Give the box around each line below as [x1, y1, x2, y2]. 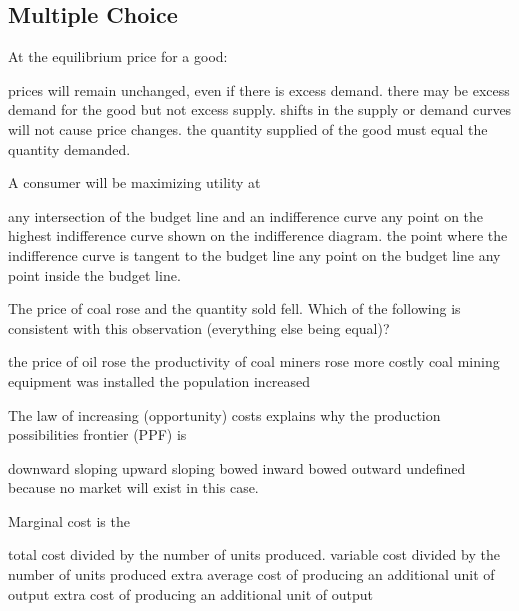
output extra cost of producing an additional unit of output [8, 583, 374, 604]
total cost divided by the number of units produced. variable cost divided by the [8, 544, 500, 565]
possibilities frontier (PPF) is [8, 424, 187, 445]
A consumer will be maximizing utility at [8, 172, 261, 193]
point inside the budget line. [8, 264, 181, 285]
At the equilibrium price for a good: [8, 46, 228, 67]
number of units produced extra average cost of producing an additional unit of [8, 564, 495, 585]
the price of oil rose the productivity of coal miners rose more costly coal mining [8, 351, 500, 372]
